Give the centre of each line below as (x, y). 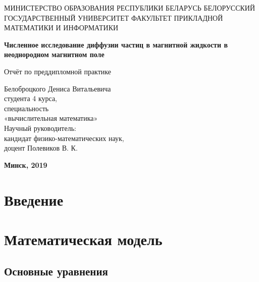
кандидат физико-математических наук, (64, 138)
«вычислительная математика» (51, 118)
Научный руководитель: (40, 128)
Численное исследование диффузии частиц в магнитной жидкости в (116, 44)
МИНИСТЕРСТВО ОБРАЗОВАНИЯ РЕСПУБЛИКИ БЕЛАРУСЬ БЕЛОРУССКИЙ (130, 8)
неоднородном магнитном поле (54, 54)
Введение (34, 199)
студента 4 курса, (31, 98)
